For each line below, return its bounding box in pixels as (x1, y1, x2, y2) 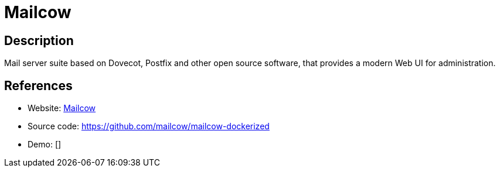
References (4, 78, 73, 93)
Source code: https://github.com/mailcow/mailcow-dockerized (28, 121, 270, 132)
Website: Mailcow (28, 103, 96, 113)
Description (4, 33, 74, 48)
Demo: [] (28, 139, 62, 150)
